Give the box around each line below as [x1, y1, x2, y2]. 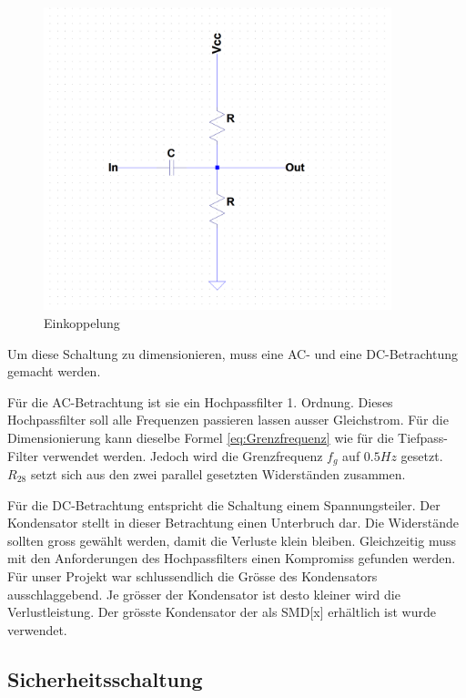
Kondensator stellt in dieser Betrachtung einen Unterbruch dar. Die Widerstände [7, 513, 460, 532]
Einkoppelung [44, 313, 120, 332]
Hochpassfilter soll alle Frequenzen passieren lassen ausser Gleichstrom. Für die [7, 410, 449, 429]
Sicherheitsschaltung [7, 664, 203, 693]
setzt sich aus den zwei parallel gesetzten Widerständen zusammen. [30, 465, 406, 483]
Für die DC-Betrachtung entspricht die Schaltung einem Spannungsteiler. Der [7, 495, 441, 514]
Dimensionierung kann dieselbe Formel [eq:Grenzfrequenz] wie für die [7, 427, 394, 447]
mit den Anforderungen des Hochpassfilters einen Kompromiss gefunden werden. [7, 549, 456, 568]
